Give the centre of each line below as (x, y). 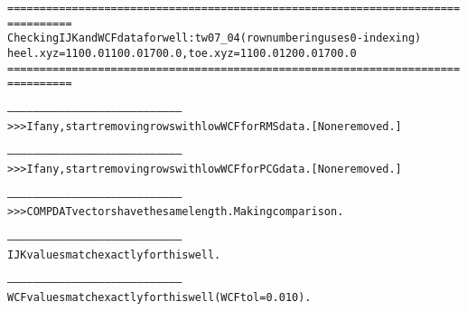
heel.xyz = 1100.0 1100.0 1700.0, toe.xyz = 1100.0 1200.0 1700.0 (182, 53)
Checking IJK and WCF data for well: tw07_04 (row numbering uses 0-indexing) (215, 38)
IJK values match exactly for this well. (114, 254)
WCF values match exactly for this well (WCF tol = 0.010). (159, 297)
